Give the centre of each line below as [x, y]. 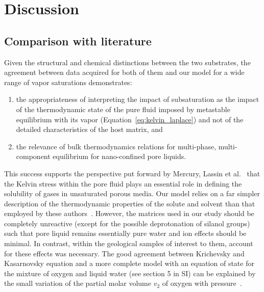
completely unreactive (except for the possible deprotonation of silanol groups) [127, 223]
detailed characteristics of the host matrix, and [89, 129]
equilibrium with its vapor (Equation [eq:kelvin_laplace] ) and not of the [130, 119]
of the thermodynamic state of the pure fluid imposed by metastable [123, 109]
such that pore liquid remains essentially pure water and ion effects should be [125, 233]
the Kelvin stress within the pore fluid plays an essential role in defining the [123, 183]
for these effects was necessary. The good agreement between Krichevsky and [124, 253]
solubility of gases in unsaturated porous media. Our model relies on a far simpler [132, 193]
